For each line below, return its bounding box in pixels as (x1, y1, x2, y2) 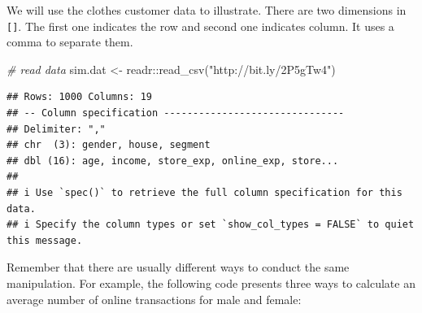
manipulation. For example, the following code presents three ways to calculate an (7, 274, 415, 291)
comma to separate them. (7, 33, 133, 50)
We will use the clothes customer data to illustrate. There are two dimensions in (7, 2, 407, 18)
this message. (7, 234, 83, 246)
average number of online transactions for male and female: (7, 290, 302, 307)
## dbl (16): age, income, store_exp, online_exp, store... (7, 154, 339, 167)
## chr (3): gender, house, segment (7, 139, 211, 151)
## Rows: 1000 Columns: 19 (7, 91, 152, 103)
